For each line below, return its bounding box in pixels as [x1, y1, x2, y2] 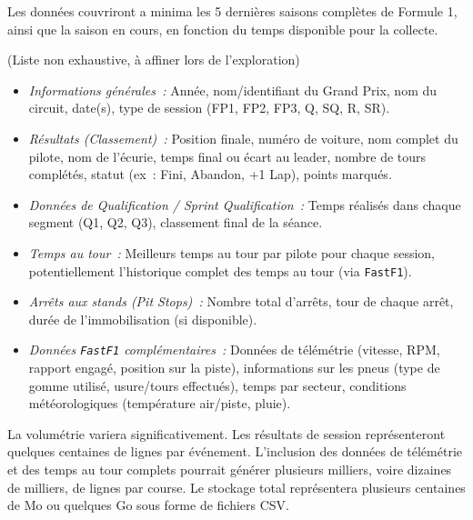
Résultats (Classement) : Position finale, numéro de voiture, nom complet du [28, 128, 458, 147]
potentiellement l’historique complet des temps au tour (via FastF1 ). [28, 261, 412, 280]
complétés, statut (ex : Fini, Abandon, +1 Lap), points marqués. [28, 165, 392, 184]
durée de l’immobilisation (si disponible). [28, 309, 257, 328]
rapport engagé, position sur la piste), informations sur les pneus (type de [28, 358, 440, 377]
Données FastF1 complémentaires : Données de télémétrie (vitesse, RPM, [28, 340, 440, 359]
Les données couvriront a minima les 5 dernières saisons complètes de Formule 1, [7, 2, 458, 20]
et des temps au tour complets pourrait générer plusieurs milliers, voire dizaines [7, 460, 452, 478]
